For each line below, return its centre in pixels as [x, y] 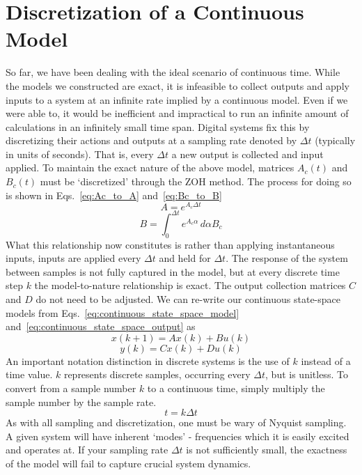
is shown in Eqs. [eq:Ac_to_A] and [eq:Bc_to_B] [114, 195]
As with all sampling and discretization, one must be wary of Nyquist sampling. [176, 422]
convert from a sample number [71, 388]
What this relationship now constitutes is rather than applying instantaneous [170, 244]
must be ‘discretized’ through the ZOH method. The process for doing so [196, 181]
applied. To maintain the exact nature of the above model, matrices [150, 168]
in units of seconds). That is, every [80, 154]
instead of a [326, 360]
